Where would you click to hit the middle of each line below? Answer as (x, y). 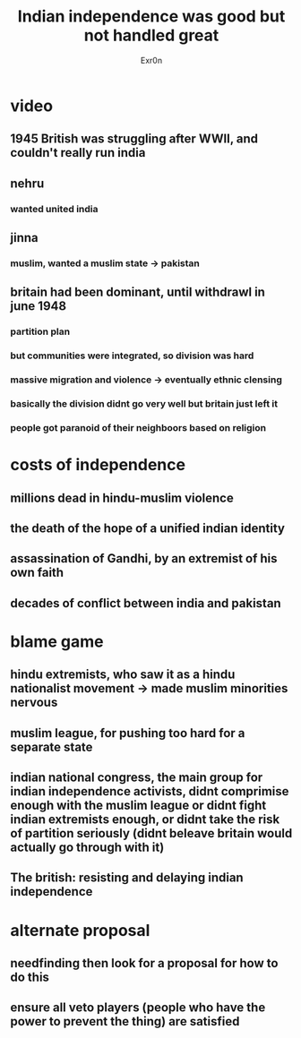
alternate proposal (80, 930)
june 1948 (38, 306)
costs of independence (98, 465)
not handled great (151, 35)
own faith (37, 573)
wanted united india (54, 209)
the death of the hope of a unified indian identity (148, 528)
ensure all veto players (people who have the (138, 1008)
